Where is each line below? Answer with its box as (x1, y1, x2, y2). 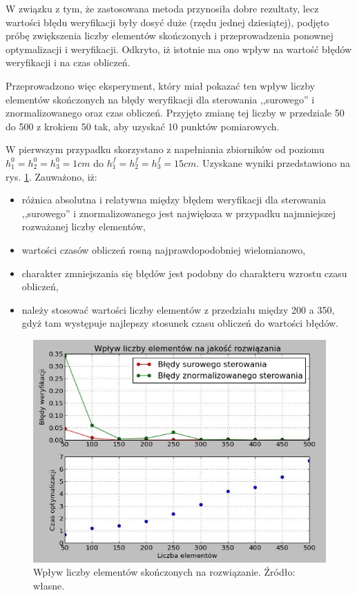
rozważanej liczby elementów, (21, 219, 146, 234)
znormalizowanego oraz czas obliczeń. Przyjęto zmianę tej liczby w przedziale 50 (6, 105, 345, 120)
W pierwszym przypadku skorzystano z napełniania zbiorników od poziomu (6, 142, 325, 157)
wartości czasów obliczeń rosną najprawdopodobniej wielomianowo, (21, 242, 306, 256)
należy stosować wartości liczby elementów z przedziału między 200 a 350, (21, 302, 335, 316)
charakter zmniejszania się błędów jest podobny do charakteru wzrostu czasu (21, 265, 347, 280)
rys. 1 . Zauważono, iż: (6, 169, 97, 183)
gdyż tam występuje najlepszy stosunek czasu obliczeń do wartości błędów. (21, 316, 339, 330)
